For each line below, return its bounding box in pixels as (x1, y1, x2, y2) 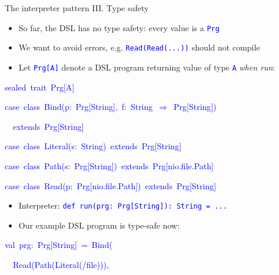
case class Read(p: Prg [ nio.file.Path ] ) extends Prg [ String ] (5, 179, 217, 192)
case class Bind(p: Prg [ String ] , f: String (5, 100, 153, 113)
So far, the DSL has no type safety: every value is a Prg (18, 21, 220, 33)
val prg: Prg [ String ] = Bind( (5, 239, 112, 251)
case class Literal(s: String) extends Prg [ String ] (5, 140, 182, 152)
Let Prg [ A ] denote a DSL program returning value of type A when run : (18, 61, 275, 73)
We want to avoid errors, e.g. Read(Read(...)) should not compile (18, 41, 260, 53)
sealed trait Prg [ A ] (5, 81, 75, 93)
